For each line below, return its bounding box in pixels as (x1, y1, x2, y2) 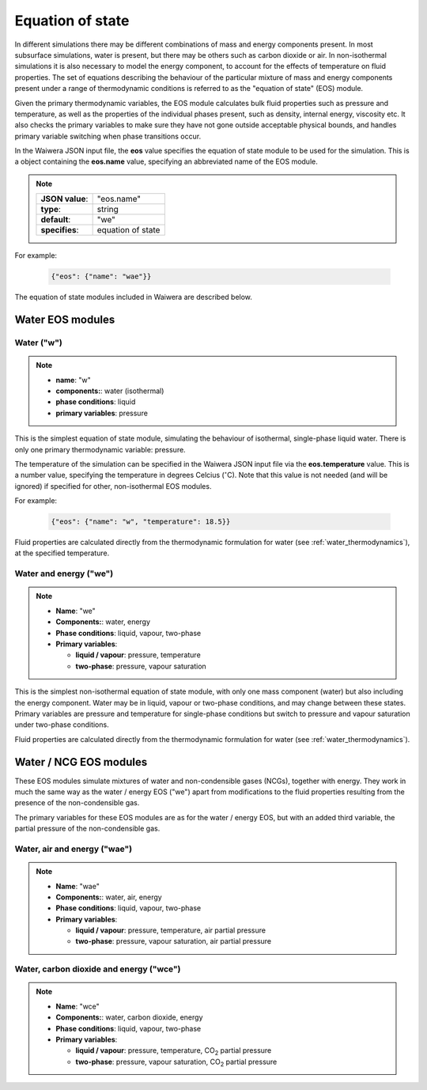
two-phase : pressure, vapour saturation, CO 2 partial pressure (75, 1057, 278, 1068)
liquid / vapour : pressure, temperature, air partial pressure (75, 925, 266, 935)
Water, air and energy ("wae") (14, 843, 133, 854)
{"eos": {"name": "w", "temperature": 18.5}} (51, 517, 231, 526)
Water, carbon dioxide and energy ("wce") (14, 963, 181, 975)
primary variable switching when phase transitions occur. (14, 131, 202, 141)
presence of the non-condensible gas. (14, 798, 140, 808)
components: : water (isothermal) (55, 386, 164, 396)
